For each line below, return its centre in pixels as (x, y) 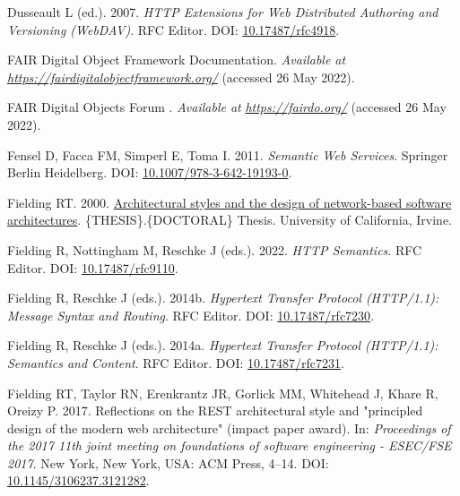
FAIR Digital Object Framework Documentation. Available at (177, 60)
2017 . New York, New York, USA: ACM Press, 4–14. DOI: (168, 462)
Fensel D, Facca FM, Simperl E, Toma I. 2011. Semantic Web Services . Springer (228, 154)
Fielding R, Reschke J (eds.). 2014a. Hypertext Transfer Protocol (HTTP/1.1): (223, 345)
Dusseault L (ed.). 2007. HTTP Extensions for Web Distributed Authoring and (223, 12)
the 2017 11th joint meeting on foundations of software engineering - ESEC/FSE (230, 445)
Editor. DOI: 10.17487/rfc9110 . (93, 267)
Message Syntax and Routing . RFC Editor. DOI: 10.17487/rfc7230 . (191, 315)
